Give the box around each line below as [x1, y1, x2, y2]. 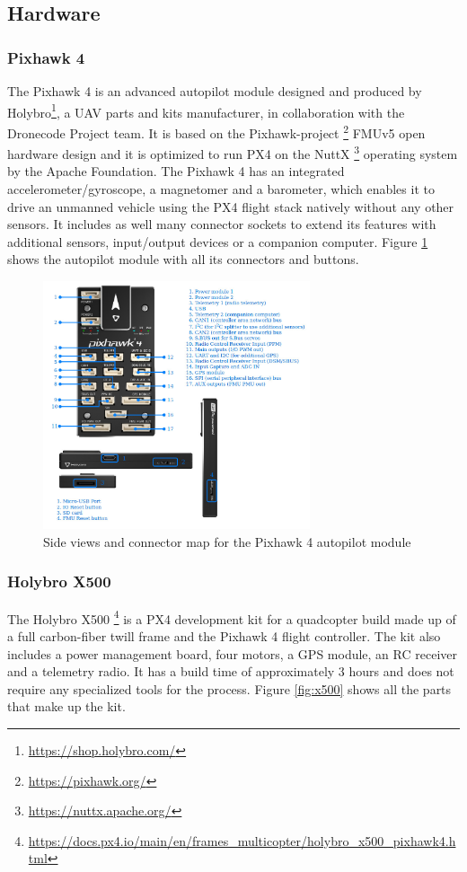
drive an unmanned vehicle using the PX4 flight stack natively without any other [7, 197, 454, 216]
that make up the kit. [7, 697, 126, 716]
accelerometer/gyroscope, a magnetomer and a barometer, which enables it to [7, 179, 435, 198]
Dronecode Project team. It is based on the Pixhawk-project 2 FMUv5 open [7, 120, 426, 142]
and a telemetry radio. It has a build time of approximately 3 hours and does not [7, 662, 454, 681]
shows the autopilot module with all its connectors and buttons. [7, 250, 359, 269]
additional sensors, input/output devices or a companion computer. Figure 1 [7, 232, 428, 251]
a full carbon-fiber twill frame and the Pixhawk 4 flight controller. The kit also [7, 627, 441, 646]
